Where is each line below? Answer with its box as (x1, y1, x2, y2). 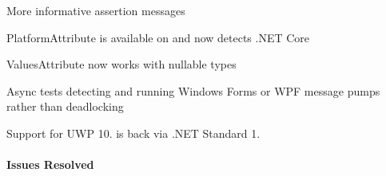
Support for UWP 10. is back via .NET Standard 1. (6, 124, 261, 141)
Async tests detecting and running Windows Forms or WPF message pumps (6, 82, 380, 99)
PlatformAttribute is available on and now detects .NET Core (6, 29, 310, 45)
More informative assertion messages (6, 2, 185, 18)
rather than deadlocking (6, 98, 124, 115)
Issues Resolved (6, 156, 94, 173)
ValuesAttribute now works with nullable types (6, 56, 237, 72)
